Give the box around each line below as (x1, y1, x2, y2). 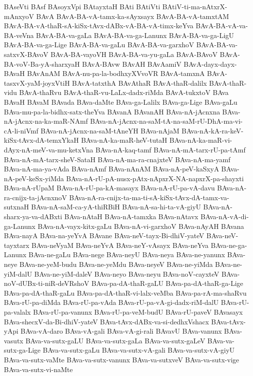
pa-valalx (4, 307, 31, 317)
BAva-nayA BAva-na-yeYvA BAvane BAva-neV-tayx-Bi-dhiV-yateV (4, 230, 204, 241)
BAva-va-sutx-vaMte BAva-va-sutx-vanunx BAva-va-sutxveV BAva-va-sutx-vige (4, 354, 239, 364)
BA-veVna (4, 30, 34, 40)
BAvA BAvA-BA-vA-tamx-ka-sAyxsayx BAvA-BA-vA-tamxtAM (36, 11, 229, 21)
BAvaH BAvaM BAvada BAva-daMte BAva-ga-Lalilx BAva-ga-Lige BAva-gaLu (4, 96, 237, 107)
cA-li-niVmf (4, 125, 38, 135)
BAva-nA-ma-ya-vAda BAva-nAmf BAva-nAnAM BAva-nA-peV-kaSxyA (4, 164, 219, 174)
